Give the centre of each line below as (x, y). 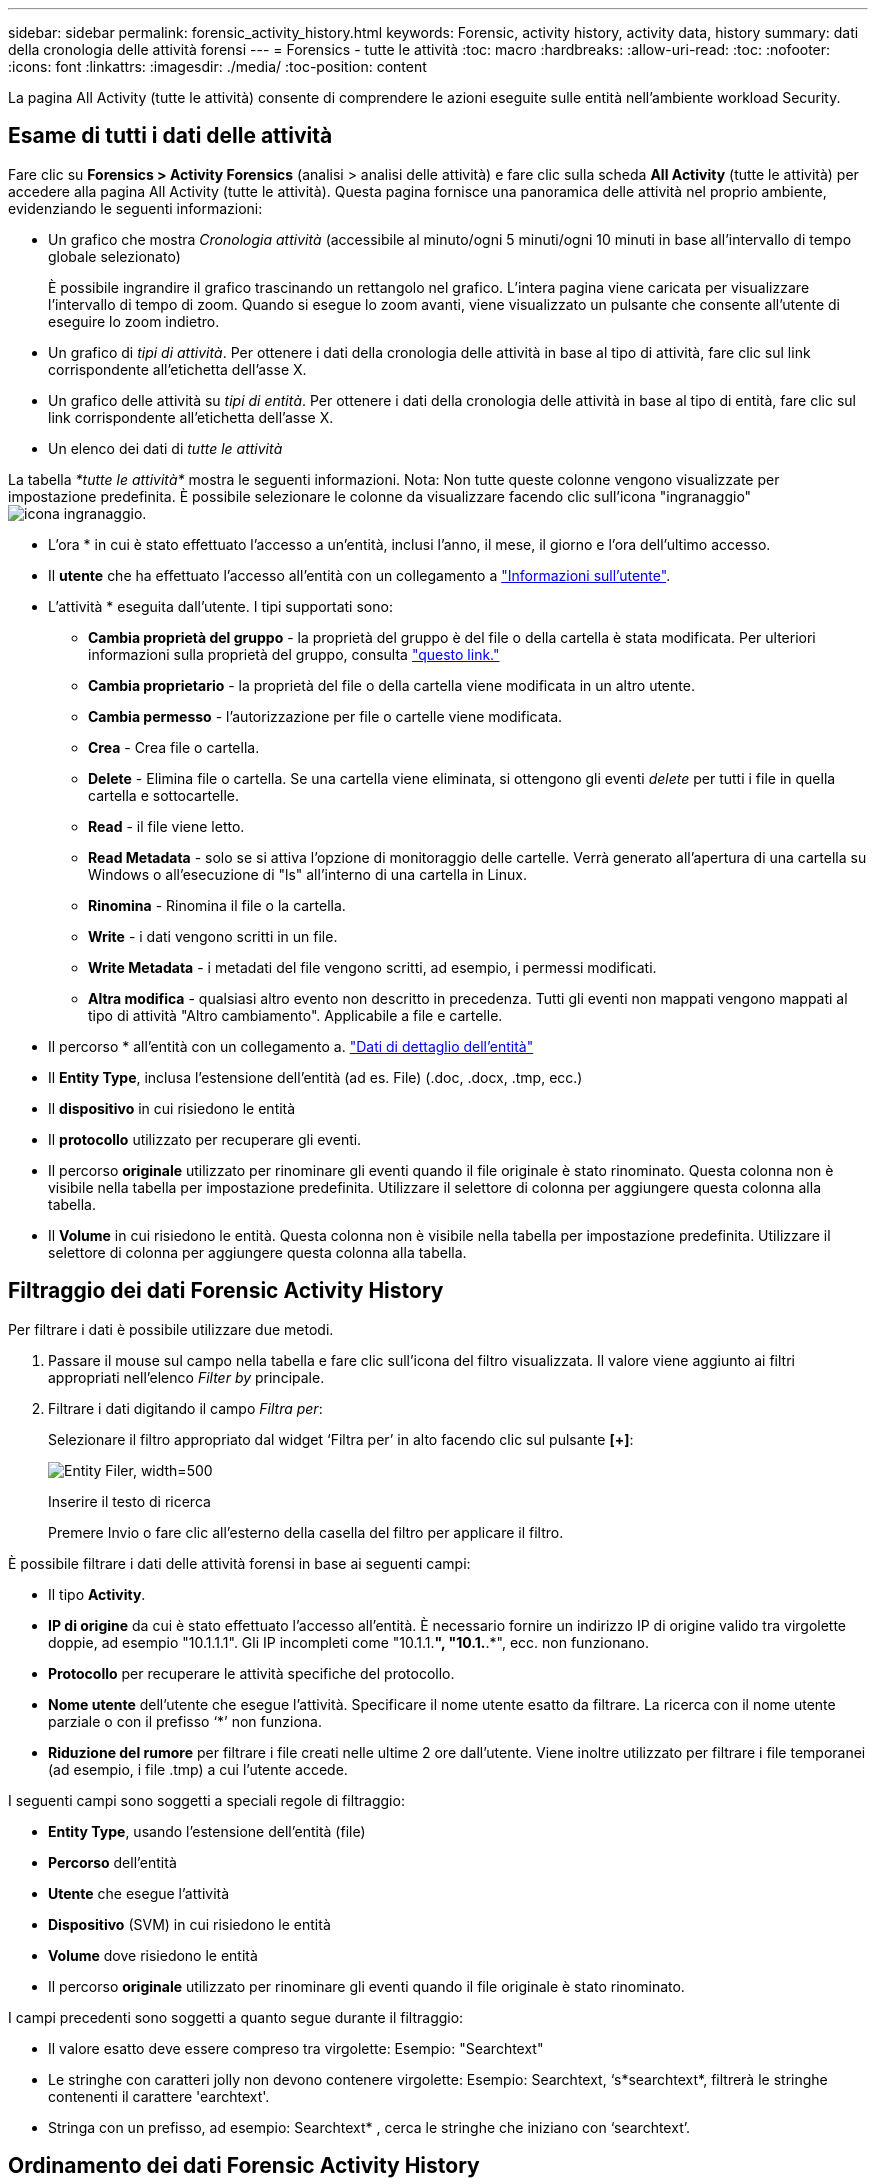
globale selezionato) (114, 256)
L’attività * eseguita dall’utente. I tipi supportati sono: (220, 606)
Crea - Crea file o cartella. (174, 747)
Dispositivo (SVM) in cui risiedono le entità (189, 1924)
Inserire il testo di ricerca (129, 1501)
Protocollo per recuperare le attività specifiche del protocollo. (251, 1673)
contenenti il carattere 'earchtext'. (159, 2096)
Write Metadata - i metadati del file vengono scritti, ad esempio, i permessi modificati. (372, 967)
